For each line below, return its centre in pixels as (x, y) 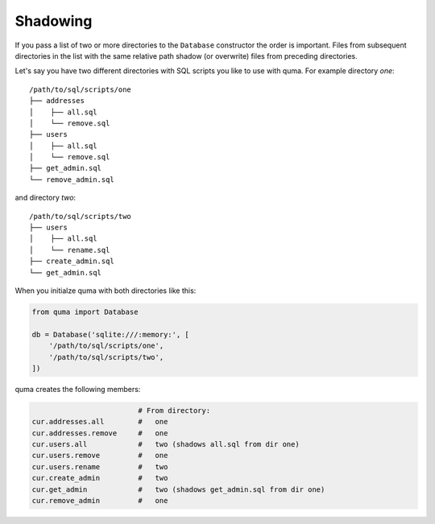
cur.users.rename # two (100, 466)
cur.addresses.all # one (100, 422)
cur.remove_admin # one (100, 500)
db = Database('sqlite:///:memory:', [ (110, 334)
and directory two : (46, 198)
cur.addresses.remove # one (100, 433)
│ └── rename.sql (70, 250)
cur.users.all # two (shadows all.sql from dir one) (166, 444)
